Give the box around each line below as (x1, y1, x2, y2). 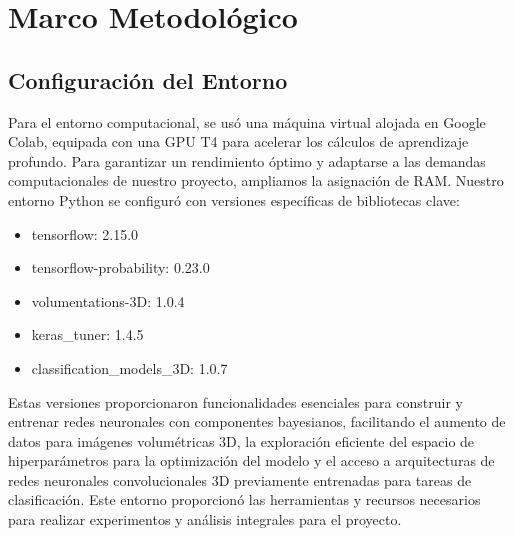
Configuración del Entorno (8, 64, 288, 95)
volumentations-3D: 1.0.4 (31, 290, 185, 311)
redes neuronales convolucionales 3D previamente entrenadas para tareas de (8, 469, 472, 490)
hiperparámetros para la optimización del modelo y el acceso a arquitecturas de (8, 450, 495, 471)
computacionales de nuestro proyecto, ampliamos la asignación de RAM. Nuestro (8, 170, 504, 191)
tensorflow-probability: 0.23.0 (31, 257, 210, 278)
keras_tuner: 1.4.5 (31, 324, 144, 345)
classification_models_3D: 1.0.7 (31, 357, 228, 378)
